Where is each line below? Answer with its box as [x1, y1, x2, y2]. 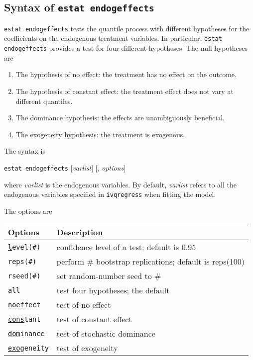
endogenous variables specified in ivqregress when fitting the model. [4, 189, 216, 199]
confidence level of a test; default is [56, 241, 179, 253]
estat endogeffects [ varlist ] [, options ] [4, 162, 126, 173]
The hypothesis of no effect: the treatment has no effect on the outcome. [15, 69, 237, 80]
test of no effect [56, 299, 111, 311]
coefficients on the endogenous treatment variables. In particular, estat [4, 33, 222, 43]
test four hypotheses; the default [56, 284, 170, 296]
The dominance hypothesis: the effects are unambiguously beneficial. [15, 112, 225, 123]
